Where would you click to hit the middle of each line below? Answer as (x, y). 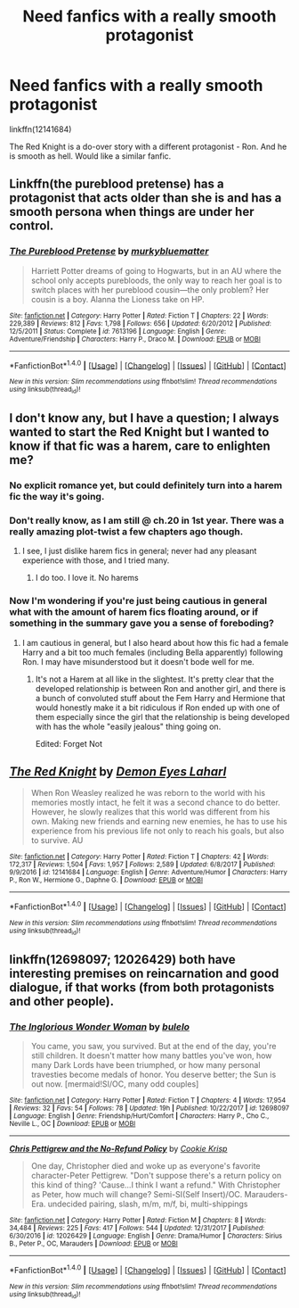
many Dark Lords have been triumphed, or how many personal (145, 1065)
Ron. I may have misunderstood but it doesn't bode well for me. (138, 661)
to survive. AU (57, 840)
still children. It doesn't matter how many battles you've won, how (151, 1056)
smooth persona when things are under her (132, 212)
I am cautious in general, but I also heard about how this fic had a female (155, 642)
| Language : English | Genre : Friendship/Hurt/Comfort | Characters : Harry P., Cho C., (139, 1116)
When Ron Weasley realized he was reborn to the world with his (148, 793)
